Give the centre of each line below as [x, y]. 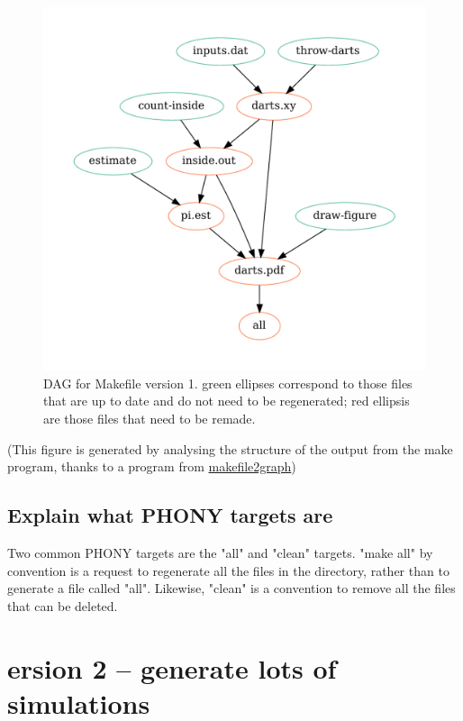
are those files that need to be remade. [150, 419]
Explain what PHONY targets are [170, 515]
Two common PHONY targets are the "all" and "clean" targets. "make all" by [220, 553]
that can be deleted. [63, 605]
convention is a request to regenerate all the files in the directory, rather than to [228, 570]
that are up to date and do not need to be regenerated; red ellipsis [227, 401]
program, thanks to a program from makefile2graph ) [152, 466]
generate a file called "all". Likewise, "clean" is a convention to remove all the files [231, 588]
